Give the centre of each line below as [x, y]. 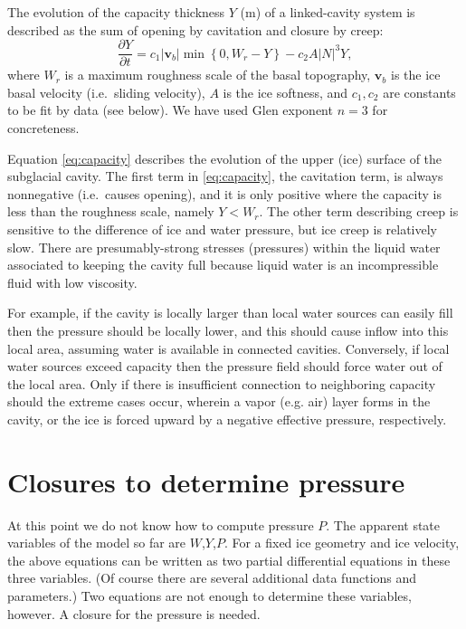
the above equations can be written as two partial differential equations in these [229, 560]
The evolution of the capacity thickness [116, 12]
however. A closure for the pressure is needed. [134, 613]
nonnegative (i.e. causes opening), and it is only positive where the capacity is [224, 193]
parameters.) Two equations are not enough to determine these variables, [209, 596]
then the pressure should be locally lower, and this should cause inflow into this [228, 330]
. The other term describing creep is [359, 211]
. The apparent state [383, 524]
